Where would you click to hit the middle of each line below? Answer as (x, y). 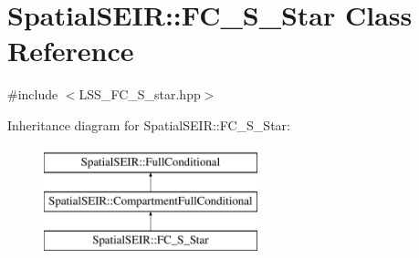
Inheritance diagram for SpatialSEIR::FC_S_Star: (149, 124)
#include (33, 94)
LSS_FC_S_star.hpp (140, 94)
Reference (71, 51)
